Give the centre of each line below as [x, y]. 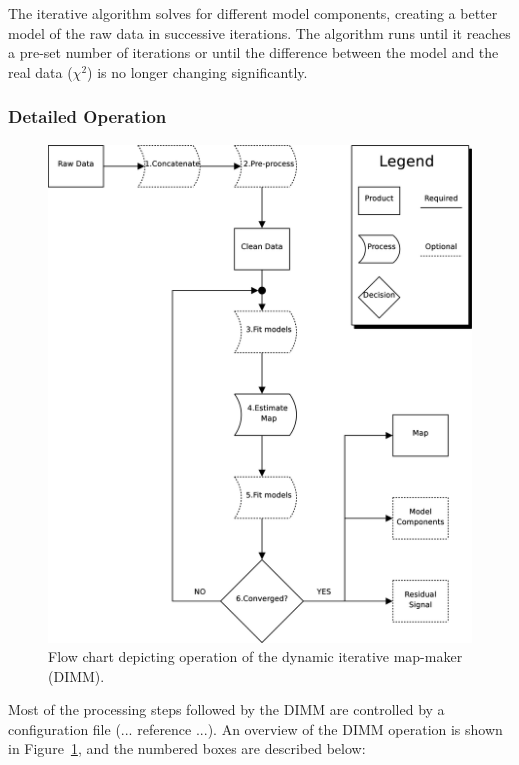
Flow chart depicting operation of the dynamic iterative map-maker [255, 656]
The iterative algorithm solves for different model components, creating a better [253, 13]
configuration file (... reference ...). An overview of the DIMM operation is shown [255, 728]
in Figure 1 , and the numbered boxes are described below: [187, 748]
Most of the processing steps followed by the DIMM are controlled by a [226, 709]
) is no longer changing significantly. [197, 71]
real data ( [40, 71]
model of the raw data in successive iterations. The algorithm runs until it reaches [259, 32]
